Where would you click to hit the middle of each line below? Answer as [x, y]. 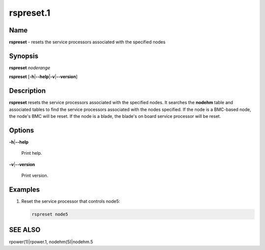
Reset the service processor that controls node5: [71, 201]
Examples [25, 189]
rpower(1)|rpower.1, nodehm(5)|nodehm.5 [51, 242]
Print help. [32, 153]
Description [27, 91]
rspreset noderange [30, 68]
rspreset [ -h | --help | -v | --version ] [43, 77]
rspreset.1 [30, 13]
